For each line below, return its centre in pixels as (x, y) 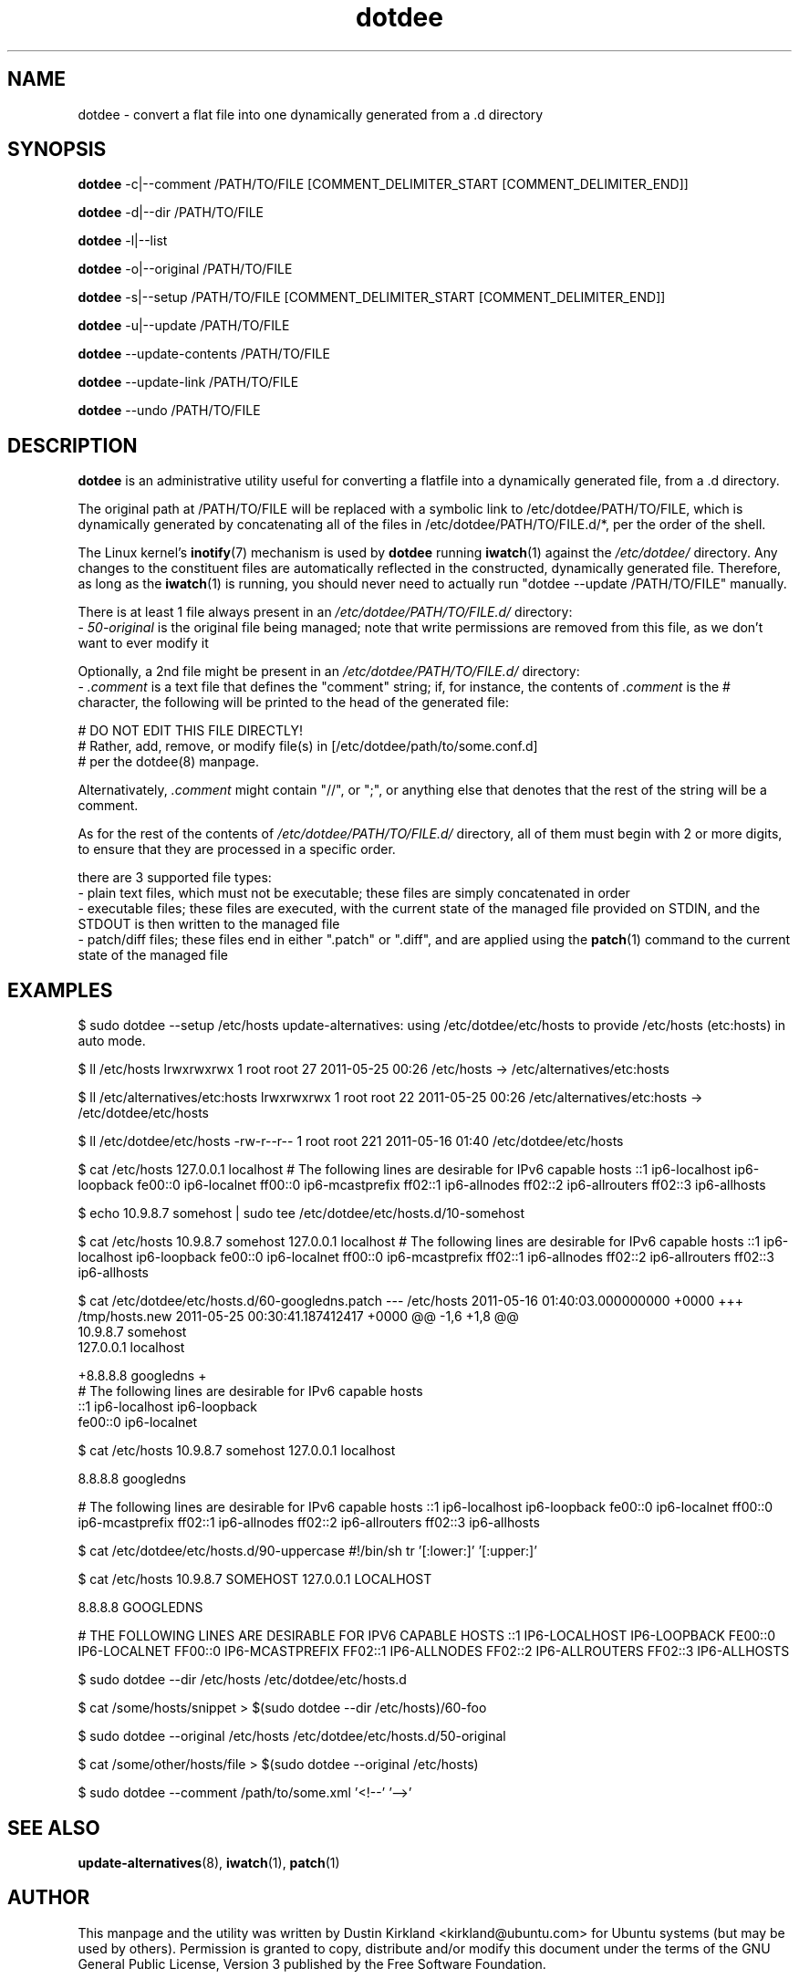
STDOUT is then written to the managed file (209, 924)
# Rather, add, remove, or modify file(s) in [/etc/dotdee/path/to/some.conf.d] (308, 746)
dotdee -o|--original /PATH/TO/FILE (185, 269)
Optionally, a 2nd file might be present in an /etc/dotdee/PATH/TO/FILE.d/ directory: (329, 672)
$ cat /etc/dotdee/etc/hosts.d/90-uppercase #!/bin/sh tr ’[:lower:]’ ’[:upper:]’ (307, 1551)
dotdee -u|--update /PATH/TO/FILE (184, 326)
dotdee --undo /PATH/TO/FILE (169, 411)
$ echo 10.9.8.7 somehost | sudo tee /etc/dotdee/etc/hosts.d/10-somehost (301, 1213)
